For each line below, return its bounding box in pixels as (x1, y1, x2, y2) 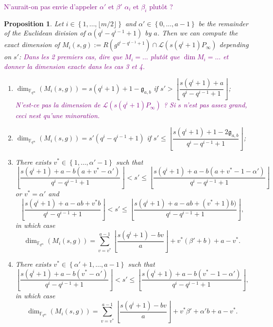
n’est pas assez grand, (183, 100, 247, 110)
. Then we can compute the (157, 28, 238, 38)
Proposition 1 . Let (4, 18, 64, 28)
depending (219, 39, 249, 50)
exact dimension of (4, 39, 60, 50)
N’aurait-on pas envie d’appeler (4, 1, 98, 11)
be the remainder (198, 18, 248, 28)
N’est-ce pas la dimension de (15, 100, 101, 110)
